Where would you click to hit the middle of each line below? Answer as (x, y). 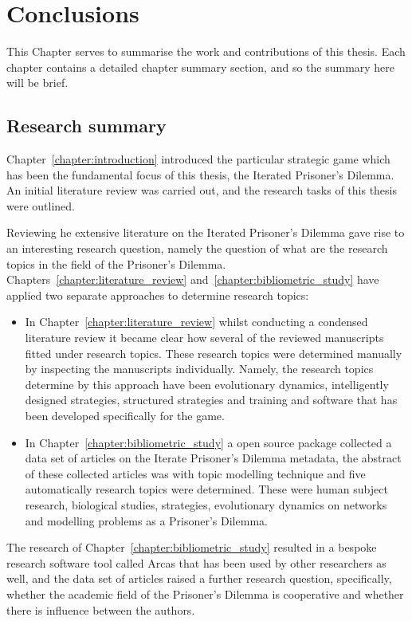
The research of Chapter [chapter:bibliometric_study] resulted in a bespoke (192, 547)
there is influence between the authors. (101, 609)
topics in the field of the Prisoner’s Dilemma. (116, 263)
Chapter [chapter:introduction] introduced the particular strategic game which (198, 159)
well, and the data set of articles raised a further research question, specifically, (199, 578)
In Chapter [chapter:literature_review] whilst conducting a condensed (196, 322)
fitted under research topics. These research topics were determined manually (214, 353)
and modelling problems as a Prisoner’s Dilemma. (146, 520)
